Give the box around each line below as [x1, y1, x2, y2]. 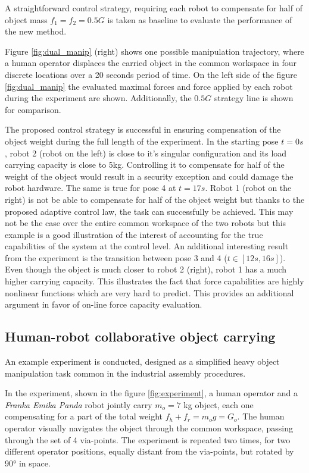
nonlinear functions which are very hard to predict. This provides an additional [5, 286, 294, 299]
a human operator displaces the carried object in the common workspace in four [5, 57, 297, 69]
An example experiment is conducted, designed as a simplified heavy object [5, 355, 280, 368]
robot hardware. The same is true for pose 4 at [5, 181, 176, 194]
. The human [237, 410, 285, 422]
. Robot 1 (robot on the [205, 181, 292, 194]
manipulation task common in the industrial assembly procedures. [5, 367, 246, 379]
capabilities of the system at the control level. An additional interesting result [5, 240, 289, 252]
